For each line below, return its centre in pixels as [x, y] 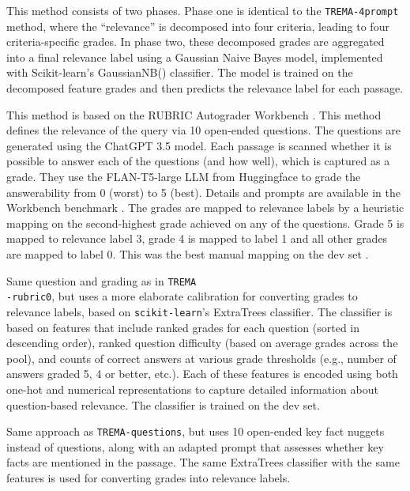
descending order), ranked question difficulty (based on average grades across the [202, 343]
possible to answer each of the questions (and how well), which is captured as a [198, 161]
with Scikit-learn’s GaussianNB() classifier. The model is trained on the [180, 72]
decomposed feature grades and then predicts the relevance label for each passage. [205, 88]
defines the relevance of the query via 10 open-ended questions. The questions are [204, 130]
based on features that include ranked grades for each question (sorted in [183, 327]
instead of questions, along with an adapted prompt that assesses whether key [195, 446]
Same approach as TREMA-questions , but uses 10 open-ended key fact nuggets [196, 431]
